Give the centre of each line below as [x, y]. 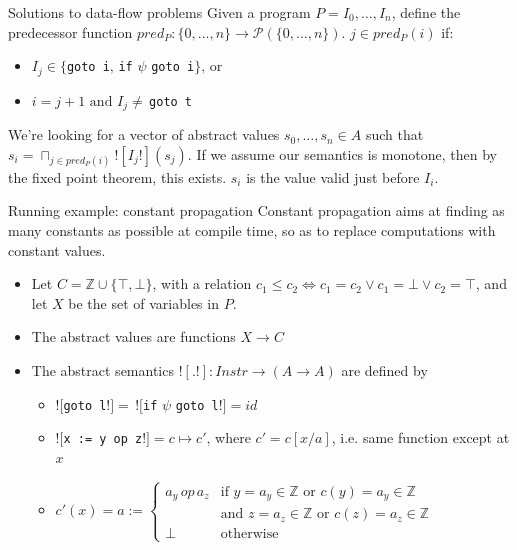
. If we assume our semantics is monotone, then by [342, 153]
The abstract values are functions [133, 336]
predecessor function [70, 31]
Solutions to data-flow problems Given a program [159, 12]
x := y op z [103, 439]
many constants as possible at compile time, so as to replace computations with [252, 230]
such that [394, 134]
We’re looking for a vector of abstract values [144, 134]
